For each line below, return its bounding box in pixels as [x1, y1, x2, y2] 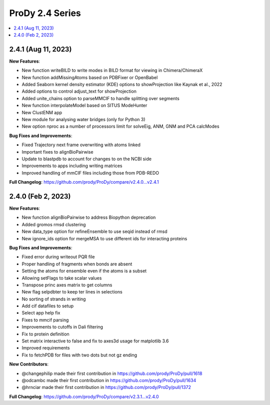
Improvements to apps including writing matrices [21, 163, 122, 169]
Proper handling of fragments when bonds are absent [21, 261, 132, 267]
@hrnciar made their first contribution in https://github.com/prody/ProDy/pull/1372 [21, 384, 191, 390]
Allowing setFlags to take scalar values [21, 275, 102, 281]
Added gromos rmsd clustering [21, 221, 86, 227]
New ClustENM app [21, 109, 62, 115]
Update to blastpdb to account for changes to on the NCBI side [21, 156, 152, 162]
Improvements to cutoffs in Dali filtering [21, 324, 103, 330]
